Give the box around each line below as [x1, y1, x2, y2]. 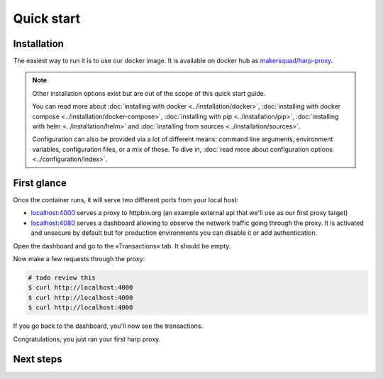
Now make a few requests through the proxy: [13, 255, 145, 263]
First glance [13, 177, 67, 189]
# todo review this [28, 274, 96, 282]
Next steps [13, 353, 62, 366]
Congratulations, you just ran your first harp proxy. [13, 334, 161, 344]
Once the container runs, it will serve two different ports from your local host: [13, 196, 239, 204]
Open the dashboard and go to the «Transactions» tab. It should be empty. [13, 241, 231, 250]
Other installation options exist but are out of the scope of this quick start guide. [32, 89, 266, 97]
